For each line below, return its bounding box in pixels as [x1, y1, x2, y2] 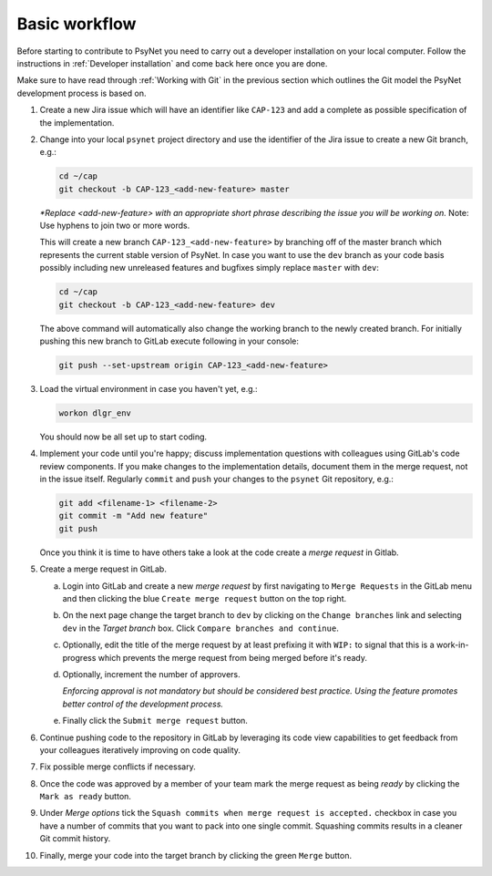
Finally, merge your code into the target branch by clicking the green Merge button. [39, 850, 353, 861]
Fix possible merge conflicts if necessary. [39, 761, 196, 772]
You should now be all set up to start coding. [39, 431, 208, 442]
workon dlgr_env [58, 407, 132, 418]
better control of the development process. [62, 698, 223, 709]
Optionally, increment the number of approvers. [62, 668, 241, 679]
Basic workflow [16, 14, 137, 34]
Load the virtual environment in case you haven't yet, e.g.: [39, 383, 259, 394]
